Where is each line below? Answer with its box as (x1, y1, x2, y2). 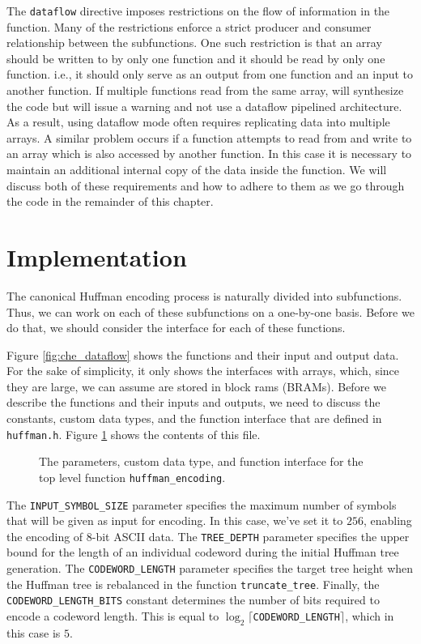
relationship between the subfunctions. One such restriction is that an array (6, 34, 382, 51)
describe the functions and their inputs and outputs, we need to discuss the (6, 394, 381, 411)
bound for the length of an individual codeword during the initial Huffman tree (6, 544, 399, 561)
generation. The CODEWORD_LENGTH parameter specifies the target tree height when (6, 560, 414, 577)
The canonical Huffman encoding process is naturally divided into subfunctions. (6, 287, 402, 304)
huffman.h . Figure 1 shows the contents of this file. (6, 425, 261, 442)
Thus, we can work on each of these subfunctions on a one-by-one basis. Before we (6, 303, 415, 320)
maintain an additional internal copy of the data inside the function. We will (6, 161, 387, 177)
